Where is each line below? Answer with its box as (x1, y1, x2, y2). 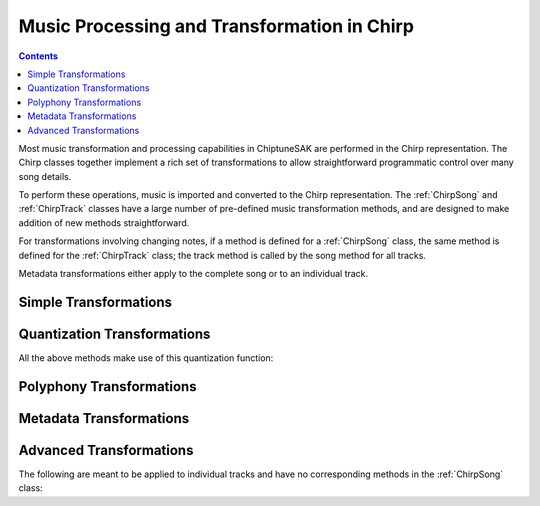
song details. (18, 170, 72, 182)
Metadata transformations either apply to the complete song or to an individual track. (18, 268, 369, 280)
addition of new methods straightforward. (18, 216, 190, 229)
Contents (18, 50, 59, 62)
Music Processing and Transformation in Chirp (18, 15, 415, 37)
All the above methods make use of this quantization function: (18, 351, 274, 364)
